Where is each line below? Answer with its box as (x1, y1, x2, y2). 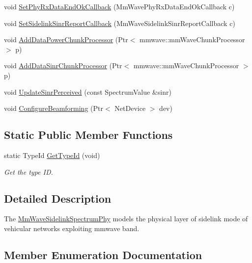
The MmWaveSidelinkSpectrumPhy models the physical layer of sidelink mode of (4, 213, 248, 224)
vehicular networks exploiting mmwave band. (4, 223, 140, 233)
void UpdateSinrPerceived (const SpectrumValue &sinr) (4, 86, 171, 97)
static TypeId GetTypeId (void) (4, 150, 100, 160)
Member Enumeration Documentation (4, 247, 202, 262)
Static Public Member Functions (4, 127, 173, 142)
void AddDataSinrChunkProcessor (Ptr (4, 60, 122, 71)
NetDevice (114, 103, 146, 113)
